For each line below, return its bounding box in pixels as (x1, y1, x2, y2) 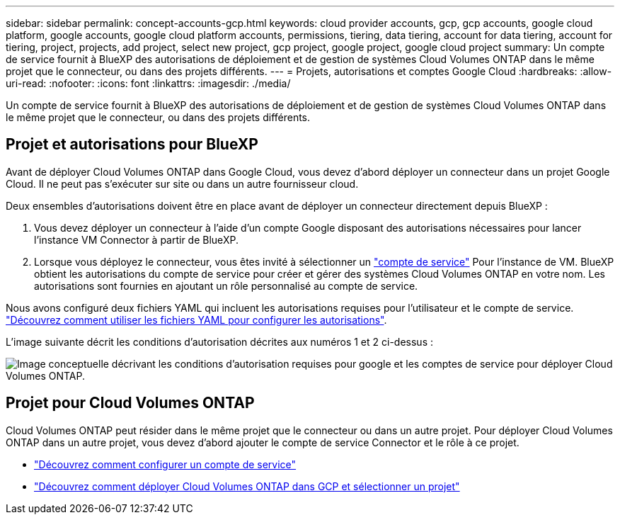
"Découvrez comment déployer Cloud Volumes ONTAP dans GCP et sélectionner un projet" (34, 480, 460, 492)
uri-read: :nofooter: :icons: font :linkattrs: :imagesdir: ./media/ (6, 77, 291, 89)
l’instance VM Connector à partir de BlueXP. (34, 233, 239, 246)
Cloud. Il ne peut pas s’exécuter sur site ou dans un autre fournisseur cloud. (6, 177, 359, 190)
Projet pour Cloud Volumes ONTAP (6, 394, 255, 412)
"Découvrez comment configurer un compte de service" (34, 458, 297, 470)
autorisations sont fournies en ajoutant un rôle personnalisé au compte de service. (34, 279, 418, 292)
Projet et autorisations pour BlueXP (6, 135, 258, 154)
